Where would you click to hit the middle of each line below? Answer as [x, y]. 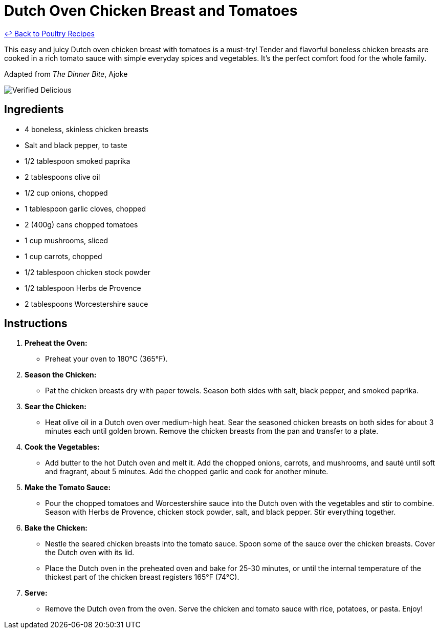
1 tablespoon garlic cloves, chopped [85, 208]
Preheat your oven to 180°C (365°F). [106, 359]
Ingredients [34, 110]
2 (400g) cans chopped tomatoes [81, 224]
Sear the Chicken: [56, 407]
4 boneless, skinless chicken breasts [87, 129]
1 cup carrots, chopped [63, 256]
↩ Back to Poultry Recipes [49, 33]
